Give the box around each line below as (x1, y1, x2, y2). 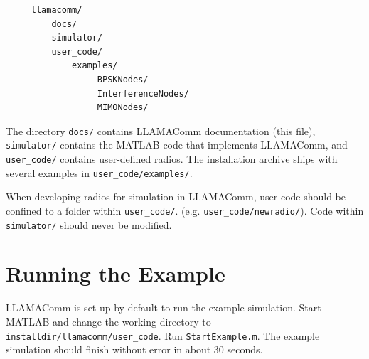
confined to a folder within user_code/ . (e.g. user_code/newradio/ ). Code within (6, 203, 364, 218)
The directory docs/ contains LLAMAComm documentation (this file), (6, 123, 316, 138)
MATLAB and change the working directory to (6, 314, 211, 328)
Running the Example (6, 259, 225, 288)
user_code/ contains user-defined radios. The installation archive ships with (6, 151, 338, 166)
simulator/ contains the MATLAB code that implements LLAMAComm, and (6, 137, 348, 152)
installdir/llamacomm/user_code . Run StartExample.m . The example (6, 328, 320, 343)
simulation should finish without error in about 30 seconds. (6, 342, 263, 357)
